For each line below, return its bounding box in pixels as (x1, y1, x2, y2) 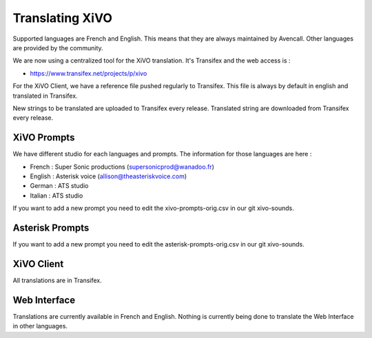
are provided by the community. (12, 43, 103, 52)
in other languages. (12, 322, 68, 330)
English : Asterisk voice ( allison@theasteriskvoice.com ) (30, 172, 187, 180)
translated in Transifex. (12, 92, 79, 100)
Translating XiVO (12, 10, 113, 25)
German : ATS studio (30, 182, 89, 190)
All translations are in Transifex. (12, 276, 103, 284)
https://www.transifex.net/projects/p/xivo (30, 69, 147, 77)
